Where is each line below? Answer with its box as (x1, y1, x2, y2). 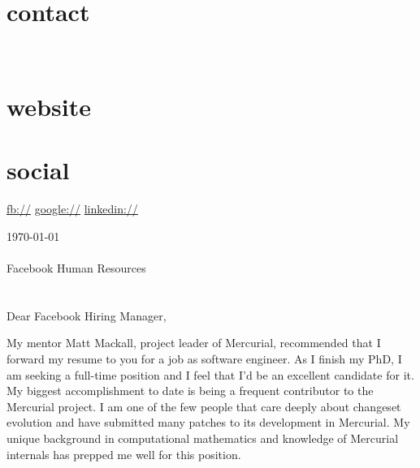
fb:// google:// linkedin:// (6, 200, 138, 217)
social (6, 153, 70, 187)
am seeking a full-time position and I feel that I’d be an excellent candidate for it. (6, 366, 414, 383)
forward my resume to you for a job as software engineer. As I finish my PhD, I (6, 350, 402, 367)
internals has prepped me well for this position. (6, 445, 241, 462)
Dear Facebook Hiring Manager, (6, 307, 167, 324)
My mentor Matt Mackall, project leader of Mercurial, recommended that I (6, 334, 381, 351)
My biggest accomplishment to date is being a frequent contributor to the (6, 382, 374, 399)
